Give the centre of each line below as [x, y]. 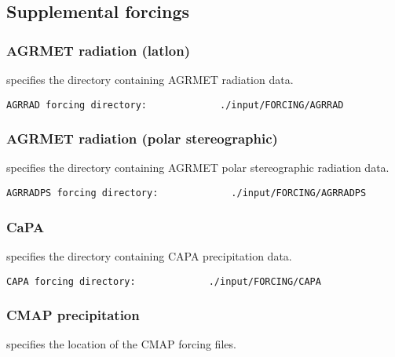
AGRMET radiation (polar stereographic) [142, 138]
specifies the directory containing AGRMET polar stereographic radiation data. [198, 168]
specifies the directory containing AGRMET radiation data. [150, 79]
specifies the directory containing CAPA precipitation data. [149, 255]
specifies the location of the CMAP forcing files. [121, 344]
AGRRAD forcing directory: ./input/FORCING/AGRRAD [175, 105]
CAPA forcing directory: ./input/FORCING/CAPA [164, 281]
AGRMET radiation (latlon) [98, 50]
